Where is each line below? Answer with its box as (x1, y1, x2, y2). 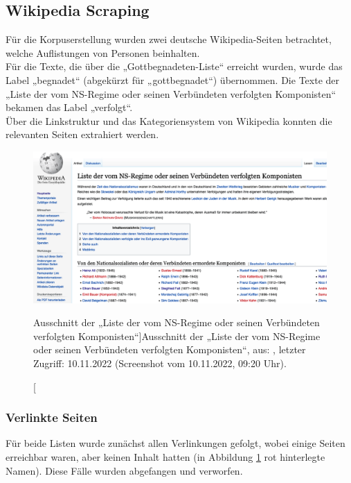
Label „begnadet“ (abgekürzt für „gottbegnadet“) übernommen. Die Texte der (6, 72, 340, 87)
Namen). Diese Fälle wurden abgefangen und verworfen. (6, 463, 243, 477)
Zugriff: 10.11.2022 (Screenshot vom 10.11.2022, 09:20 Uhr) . (33, 355, 287, 370)
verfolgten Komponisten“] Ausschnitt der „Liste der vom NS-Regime (33, 328, 321, 343)
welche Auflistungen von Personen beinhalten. (6, 45, 200, 60)
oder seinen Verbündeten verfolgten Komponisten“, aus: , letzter (33, 342, 306, 357)
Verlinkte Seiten (6, 409, 98, 426)
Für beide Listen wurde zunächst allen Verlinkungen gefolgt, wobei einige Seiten (6, 436, 345, 450)
